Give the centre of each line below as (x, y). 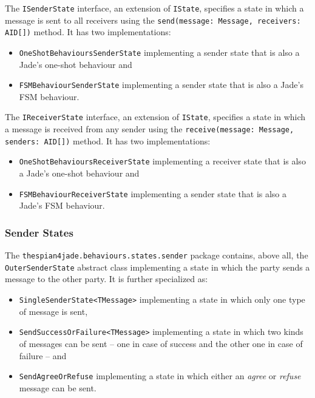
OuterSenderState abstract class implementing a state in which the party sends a (157, 267)
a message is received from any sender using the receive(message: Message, (150, 129)
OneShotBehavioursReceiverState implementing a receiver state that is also (162, 161)
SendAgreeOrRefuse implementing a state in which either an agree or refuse (160, 376)
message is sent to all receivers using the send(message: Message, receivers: (153, 20)
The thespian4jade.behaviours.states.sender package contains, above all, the (157, 255)
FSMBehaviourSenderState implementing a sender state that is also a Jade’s (161, 85)
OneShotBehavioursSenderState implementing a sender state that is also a (159, 52)
